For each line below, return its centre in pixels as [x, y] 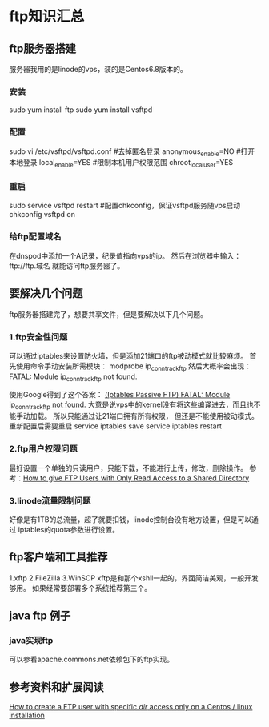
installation [27, 715]
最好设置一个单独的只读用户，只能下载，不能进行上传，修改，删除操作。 [128, 468]
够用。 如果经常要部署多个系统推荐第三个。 [80, 588]
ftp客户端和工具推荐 [58, 557]
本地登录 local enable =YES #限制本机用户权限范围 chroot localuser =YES [121, 163]
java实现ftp [31, 640]
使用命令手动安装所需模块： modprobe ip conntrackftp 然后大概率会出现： [133, 367]
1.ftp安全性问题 [38, 337]
